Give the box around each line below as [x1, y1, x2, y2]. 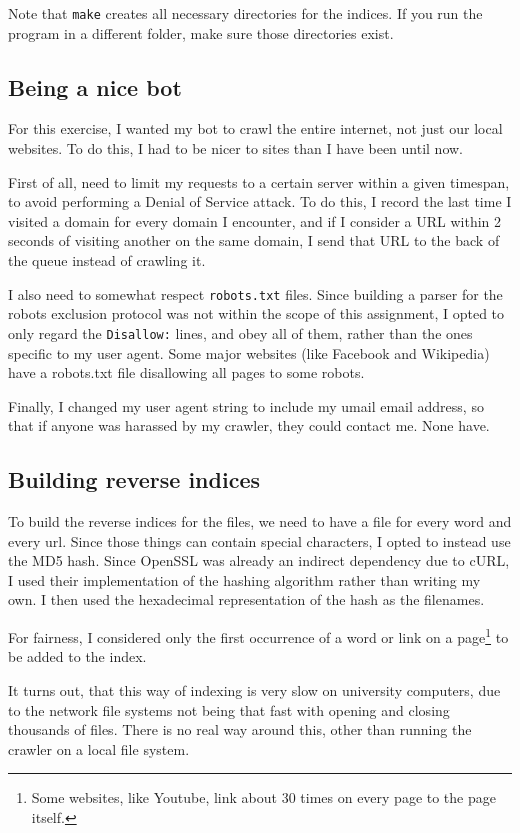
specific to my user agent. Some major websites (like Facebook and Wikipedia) [8, 342, 490, 363]
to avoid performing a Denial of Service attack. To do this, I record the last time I [8, 191, 512, 212]
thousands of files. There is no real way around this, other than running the [8, 719, 472, 740]
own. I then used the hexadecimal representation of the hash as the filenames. [8, 589, 485, 610]
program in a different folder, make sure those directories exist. [8, 22, 394, 43]
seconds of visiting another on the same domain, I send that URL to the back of [8, 230, 500, 251]
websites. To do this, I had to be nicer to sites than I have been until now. [8, 138, 463, 159]
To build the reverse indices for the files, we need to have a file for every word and [8, 511, 512, 532]
